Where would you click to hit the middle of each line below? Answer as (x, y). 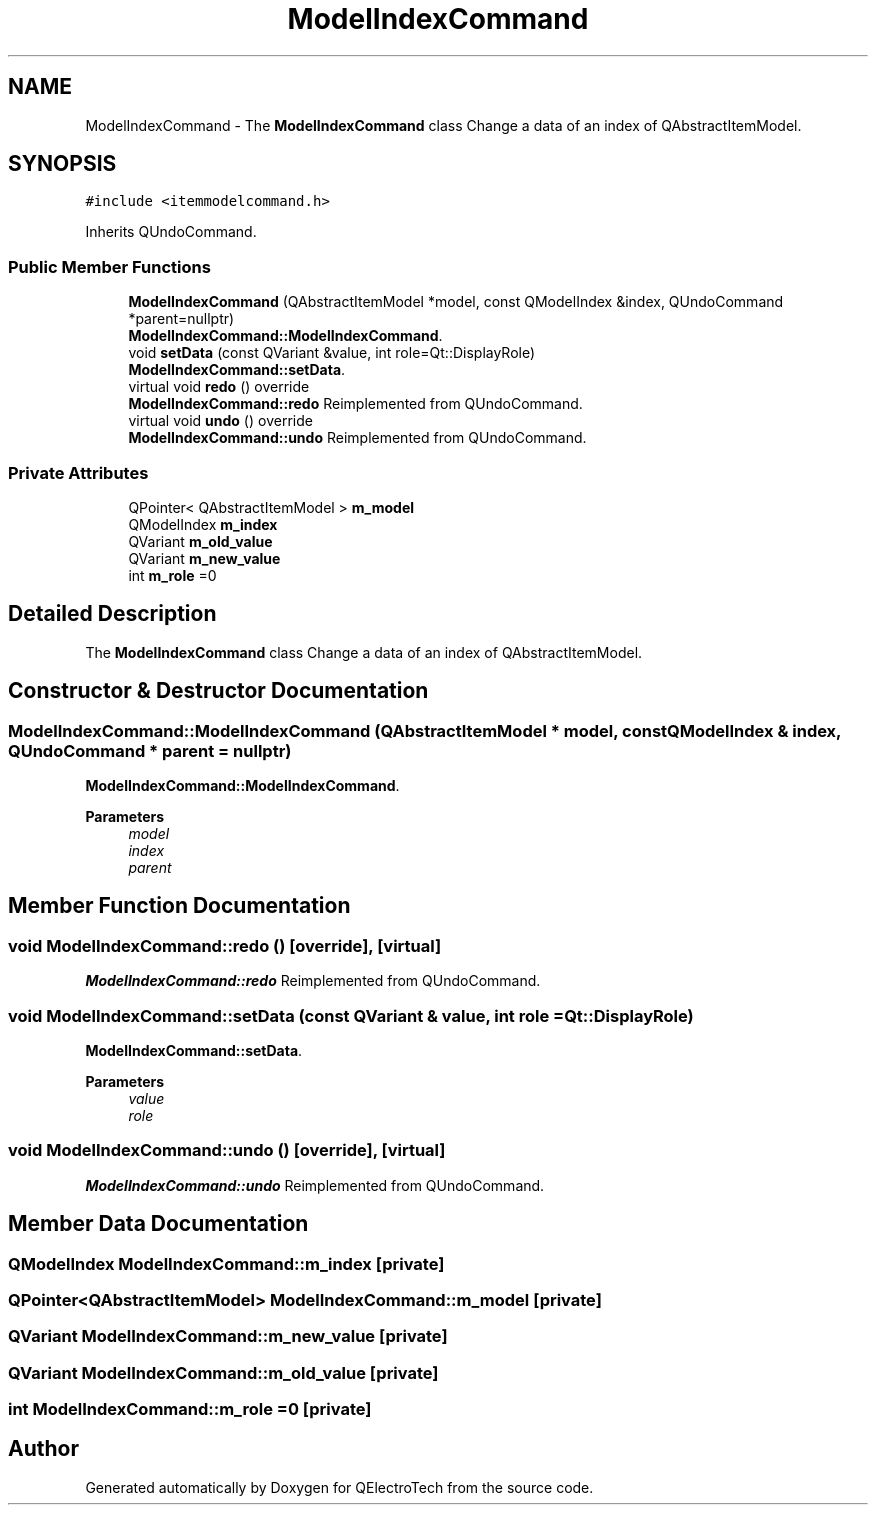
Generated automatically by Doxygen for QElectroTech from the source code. (339, 1487)
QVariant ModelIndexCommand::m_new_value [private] (228, 1336)
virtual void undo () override (220, 421)
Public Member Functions (109, 266)
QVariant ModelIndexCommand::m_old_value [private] (223, 1372)
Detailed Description (112, 614)
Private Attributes (78, 472)
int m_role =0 (172, 575)
